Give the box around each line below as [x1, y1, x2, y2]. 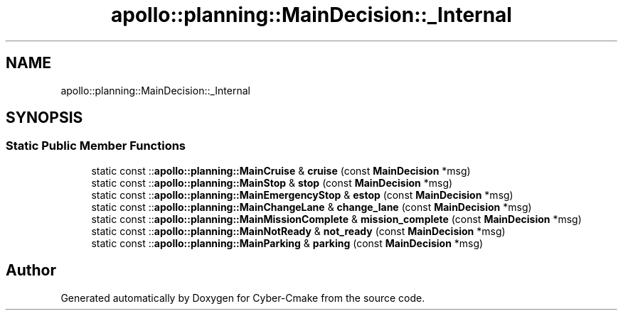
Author [6, 261, 56, 280]
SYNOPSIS [6, 109, 83, 127]
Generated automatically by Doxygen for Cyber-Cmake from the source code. [60, 291, 425, 304]
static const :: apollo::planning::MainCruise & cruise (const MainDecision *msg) [91, 164, 471, 177]
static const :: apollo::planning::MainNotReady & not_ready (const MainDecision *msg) [91, 224, 506, 237]
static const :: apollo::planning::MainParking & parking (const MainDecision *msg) [91, 236, 484, 249]
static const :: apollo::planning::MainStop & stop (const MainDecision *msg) [91, 176, 453, 189]
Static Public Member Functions [6, 138, 186, 153]
